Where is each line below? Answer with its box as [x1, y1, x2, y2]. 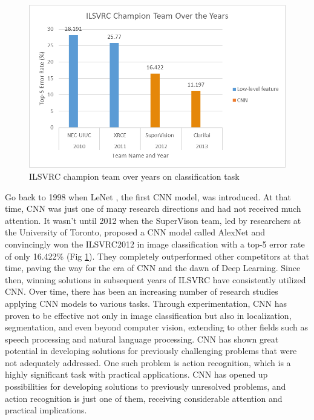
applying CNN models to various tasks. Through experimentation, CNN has [5, 297, 287, 309]
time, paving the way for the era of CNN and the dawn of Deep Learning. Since [5, 261, 301, 274]
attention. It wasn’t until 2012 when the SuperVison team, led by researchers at [5, 214, 301, 226]
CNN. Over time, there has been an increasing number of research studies [5, 285, 278, 298]
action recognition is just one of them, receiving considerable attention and [5, 392, 283, 404]
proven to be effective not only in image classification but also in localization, [5, 309, 292, 321]
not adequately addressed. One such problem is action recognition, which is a [5, 356, 291, 369]
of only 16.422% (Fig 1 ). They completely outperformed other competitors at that [5, 249, 309, 262]
